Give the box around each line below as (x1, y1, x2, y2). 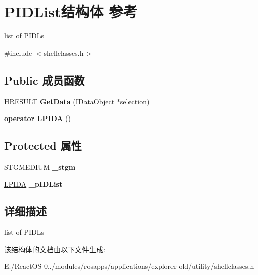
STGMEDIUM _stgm (4, 161, 76, 172)
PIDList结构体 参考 (4, 1, 138, 22)
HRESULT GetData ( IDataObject (4, 96, 115, 106)
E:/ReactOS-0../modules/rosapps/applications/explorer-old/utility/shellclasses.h (4, 261, 254, 271)
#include (4, 47, 32, 58)
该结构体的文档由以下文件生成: (4, 244, 105, 254)
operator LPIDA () (4, 113, 71, 124)
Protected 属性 (4, 138, 82, 153)
